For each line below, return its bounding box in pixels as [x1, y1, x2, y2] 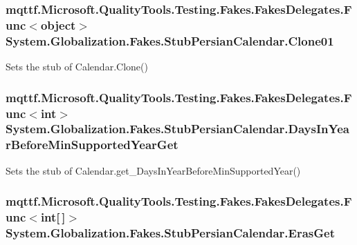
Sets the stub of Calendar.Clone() [6, 59, 148, 74]
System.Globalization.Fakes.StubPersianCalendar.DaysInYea [6, 120, 349, 137]
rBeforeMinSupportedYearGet [6, 136, 178, 153]
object [40, 16, 76, 33]
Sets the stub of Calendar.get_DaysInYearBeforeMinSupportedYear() [6, 163, 301, 177]
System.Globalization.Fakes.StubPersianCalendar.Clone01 [6, 32, 334, 49]
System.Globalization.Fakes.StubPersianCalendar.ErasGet [6, 224, 335, 241]
